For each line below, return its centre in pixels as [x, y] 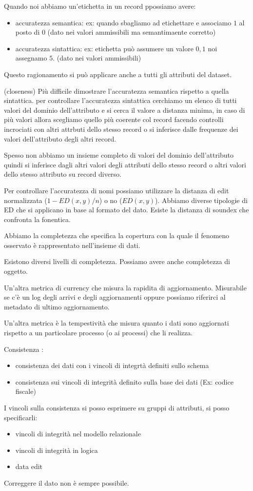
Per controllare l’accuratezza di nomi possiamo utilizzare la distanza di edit [117, 190]
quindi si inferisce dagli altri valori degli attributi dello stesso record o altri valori [125, 164]
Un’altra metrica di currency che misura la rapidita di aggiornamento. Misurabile [125, 287]
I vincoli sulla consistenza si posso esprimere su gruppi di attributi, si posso [117, 408]
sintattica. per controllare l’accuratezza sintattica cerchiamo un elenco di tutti [120, 100]
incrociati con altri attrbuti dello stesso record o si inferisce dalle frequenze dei [121, 129]
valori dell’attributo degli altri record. [60, 138]
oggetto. [16, 271]
